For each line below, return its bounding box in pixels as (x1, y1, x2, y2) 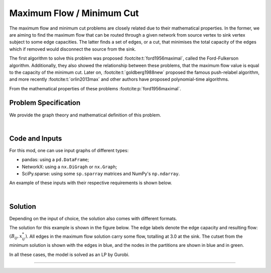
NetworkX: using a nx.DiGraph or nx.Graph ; (22, 164, 117, 170)
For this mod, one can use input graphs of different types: (9, 147, 129, 153)
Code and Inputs (9, 134, 62, 143)
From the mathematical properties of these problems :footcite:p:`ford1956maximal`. (9, 85, 181, 91)
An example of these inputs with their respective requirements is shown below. (9, 180, 173, 186)
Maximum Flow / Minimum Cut (9, 8, 139, 19)
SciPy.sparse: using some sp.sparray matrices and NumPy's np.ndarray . (22, 171, 180, 177)
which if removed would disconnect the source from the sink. (9, 46, 137, 52)
